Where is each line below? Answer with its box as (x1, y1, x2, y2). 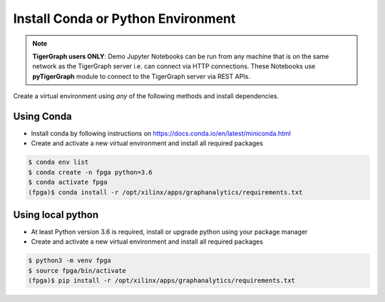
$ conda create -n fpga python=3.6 (28, 168, 153, 176)
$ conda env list (28, 158, 89, 167)
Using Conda (13, 110, 73, 123)
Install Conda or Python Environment (13, 11, 236, 26)
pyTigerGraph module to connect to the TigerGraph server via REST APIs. (32, 72, 251, 80)
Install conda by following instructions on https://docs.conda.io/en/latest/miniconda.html (31, 129, 292, 138)
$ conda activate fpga (28, 178, 108, 187)
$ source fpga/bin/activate (28, 266, 126, 274)
